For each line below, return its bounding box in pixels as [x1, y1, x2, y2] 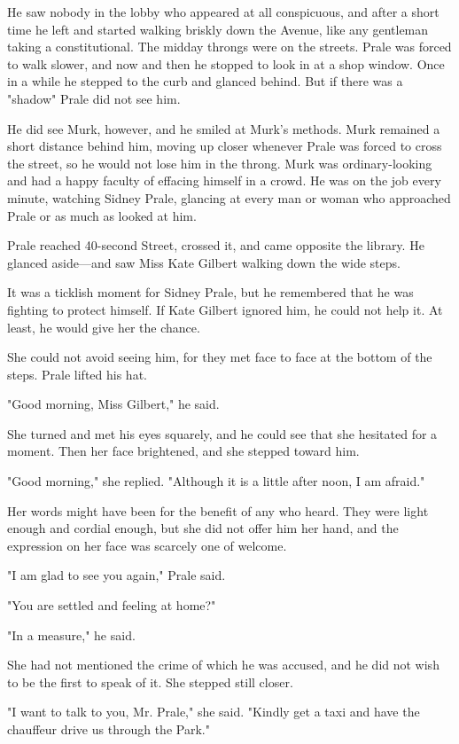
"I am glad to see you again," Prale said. [7, 566, 226, 584]
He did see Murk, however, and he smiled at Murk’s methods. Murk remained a [7, 119, 440, 137]
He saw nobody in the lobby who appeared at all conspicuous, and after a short [7, 3, 440, 20]
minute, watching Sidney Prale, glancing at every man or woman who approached [7, 188, 451, 207]
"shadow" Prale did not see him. [7, 89, 181, 107]
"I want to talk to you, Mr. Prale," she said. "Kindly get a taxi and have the [7, 702, 420, 721]
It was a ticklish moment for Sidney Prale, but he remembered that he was [7, 283, 414, 302]
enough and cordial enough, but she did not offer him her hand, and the [7, 519, 399, 537]
